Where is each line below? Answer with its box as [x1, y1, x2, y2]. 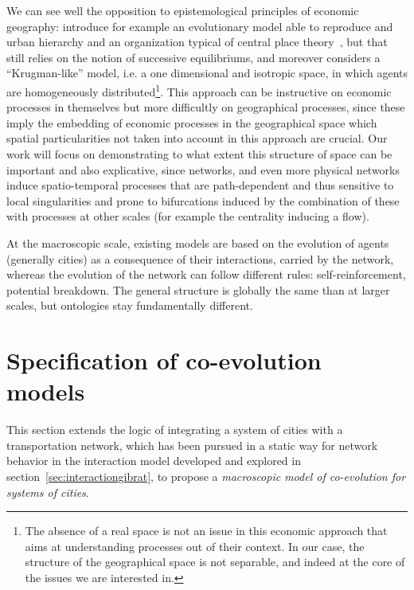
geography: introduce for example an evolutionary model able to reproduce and [6, 18, 393, 34]
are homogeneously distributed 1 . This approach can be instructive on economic [6, 80, 392, 100]
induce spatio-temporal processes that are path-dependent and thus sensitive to [6, 177, 394, 193]
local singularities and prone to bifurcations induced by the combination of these [6, 192, 400, 209]
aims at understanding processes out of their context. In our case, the [25, 537, 365, 554]
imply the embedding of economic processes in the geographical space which [6, 114, 377, 131]
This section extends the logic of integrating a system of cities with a [6, 421, 343, 438]
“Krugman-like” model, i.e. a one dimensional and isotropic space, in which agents [6, 64, 408, 81]
